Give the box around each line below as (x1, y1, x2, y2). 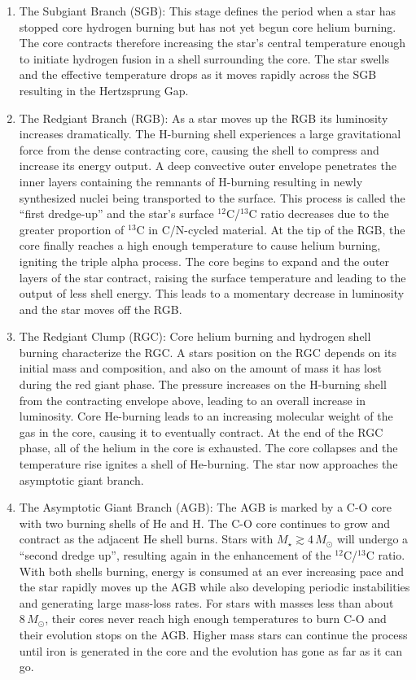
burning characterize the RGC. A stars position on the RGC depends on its (19, 343, 396, 360)
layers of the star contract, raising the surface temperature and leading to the (19, 268, 406, 286)
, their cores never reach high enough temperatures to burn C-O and (45, 610, 387, 627)
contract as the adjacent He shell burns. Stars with (19, 530, 274, 547)
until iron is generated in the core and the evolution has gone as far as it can (19, 642, 403, 659)
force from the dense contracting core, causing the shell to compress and (19, 141, 379, 158)
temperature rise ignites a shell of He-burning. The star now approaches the (19, 456, 398, 473)
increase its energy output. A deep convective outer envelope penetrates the (19, 157, 396, 174)
